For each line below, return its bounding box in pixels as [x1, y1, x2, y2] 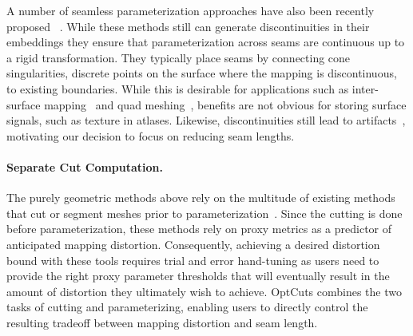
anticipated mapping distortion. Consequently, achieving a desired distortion [6, 235, 380, 252]
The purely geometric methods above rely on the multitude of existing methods [6, 189, 395, 206]
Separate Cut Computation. [6, 158, 164, 175]
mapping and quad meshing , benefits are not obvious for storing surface [44, 96, 407, 113]
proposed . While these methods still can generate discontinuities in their [6, 18, 370, 34]
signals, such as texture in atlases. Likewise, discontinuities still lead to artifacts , [6, 112, 406, 128]
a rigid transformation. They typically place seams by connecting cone [6, 49, 351, 65]
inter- [351, 80, 379, 97]
